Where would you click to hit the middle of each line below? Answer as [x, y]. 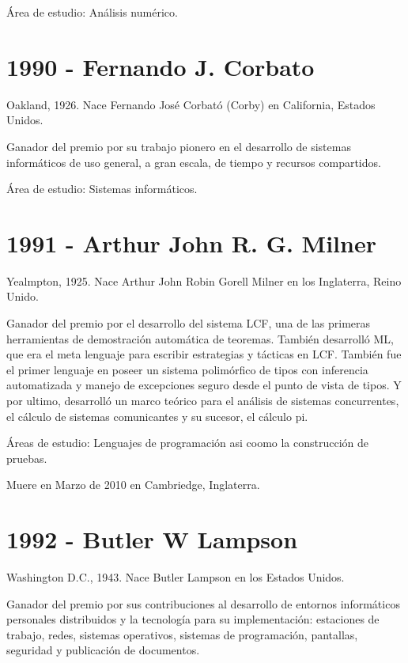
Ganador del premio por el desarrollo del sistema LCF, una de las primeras [189, 323]
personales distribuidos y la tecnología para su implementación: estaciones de [193, 619]
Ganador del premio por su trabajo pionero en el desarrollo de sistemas [179, 146]
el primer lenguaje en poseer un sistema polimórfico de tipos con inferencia [187, 369]
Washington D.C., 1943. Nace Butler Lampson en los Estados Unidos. [176, 577]
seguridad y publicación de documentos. [103, 650]
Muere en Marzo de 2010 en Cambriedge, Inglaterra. [133, 485]
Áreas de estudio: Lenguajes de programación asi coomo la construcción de [188, 443]
